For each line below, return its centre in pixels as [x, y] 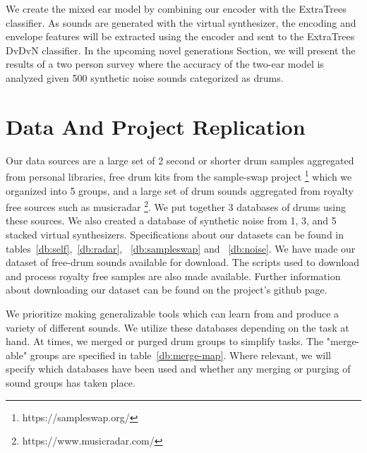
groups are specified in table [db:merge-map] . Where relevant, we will [180, 355]
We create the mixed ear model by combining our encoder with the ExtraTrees [176, 8]
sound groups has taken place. [71, 382]
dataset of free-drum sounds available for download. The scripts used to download [183, 262]
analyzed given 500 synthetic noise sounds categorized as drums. [145, 77]
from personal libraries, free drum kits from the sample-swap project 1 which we [179, 175]
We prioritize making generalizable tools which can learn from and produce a [173, 313]
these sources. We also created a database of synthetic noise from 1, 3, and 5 [171, 221]
